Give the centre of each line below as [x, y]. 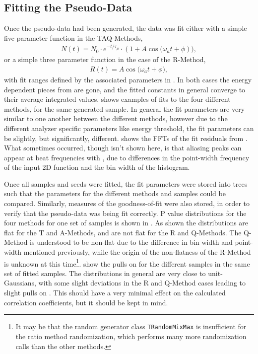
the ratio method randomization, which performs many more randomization [131, 336]
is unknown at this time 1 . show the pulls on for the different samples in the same [127, 263]
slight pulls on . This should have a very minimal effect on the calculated [115, 293]
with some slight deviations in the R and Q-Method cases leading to [142, 283]
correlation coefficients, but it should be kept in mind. [86, 302]
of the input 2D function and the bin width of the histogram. [97, 167]
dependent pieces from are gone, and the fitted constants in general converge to [125, 89]
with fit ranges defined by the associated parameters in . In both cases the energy [128, 79]
